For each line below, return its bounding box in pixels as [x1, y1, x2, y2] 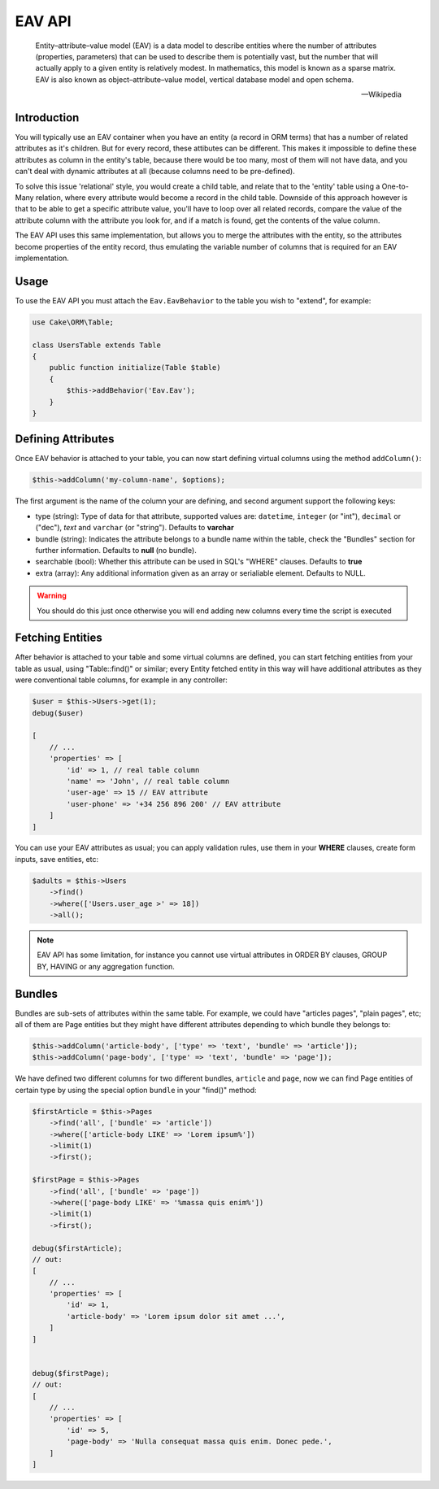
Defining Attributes [15, 432, 115, 446]
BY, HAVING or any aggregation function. [37, 961, 175, 971]
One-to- [381, 181, 410, 191]
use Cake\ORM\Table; [32, 317, 114, 327]
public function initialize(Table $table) [49, 363, 221, 372]
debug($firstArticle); [32, 1243, 123, 1252]
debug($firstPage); [32, 1369, 110, 1378]
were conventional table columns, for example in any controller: [15, 675, 228, 685]
